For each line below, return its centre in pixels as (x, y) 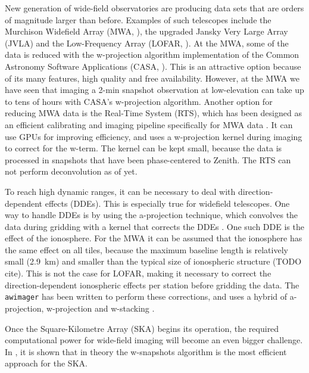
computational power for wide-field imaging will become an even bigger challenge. (154, 340)
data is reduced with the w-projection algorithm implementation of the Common (152, 55)
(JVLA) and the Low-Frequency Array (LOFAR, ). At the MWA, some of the (147, 43)
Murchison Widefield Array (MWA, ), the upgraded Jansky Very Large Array (146, 31)
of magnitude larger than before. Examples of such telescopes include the (138, 19)
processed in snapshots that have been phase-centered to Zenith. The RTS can (148, 159)
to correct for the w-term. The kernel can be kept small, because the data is (143, 148)
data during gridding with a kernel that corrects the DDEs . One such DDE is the (154, 226)
